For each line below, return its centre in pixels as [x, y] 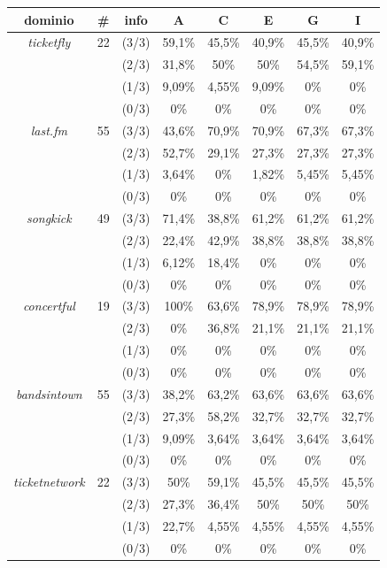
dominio [49, 19]
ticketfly [49, 42]
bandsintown [49, 393]
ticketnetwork [49, 482]
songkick [49, 218]
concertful [49, 306]
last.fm [49, 130]
